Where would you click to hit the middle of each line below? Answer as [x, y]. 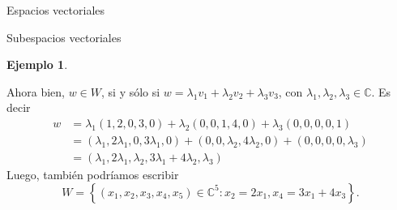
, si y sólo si [131, 91]
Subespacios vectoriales [64, 37]
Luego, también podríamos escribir [93, 175]
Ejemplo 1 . [37, 64]
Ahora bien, [36, 91]
